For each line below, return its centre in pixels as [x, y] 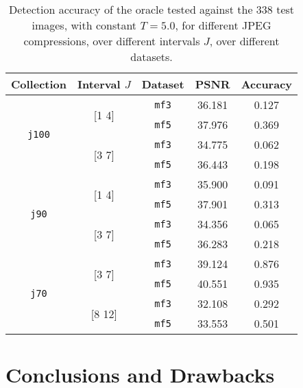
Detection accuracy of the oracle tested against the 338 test [151, 9]
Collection [39, 84]
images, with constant [84, 25]
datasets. [151, 57]
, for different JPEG [223, 25]
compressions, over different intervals [112, 41]
